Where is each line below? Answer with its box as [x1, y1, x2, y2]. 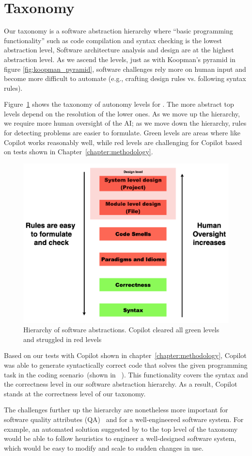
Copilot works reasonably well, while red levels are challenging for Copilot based [4, 137, 242, 147]
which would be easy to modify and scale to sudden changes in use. [4, 442, 204, 453]
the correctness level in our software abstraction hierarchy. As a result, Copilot [4, 379, 237, 389]
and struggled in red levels [23, 334, 102, 344]
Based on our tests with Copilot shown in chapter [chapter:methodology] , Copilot [4, 350, 247, 360]
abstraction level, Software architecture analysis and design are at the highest [4, 45, 234, 55]
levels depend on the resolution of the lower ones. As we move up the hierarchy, [4, 108, 240, 118]
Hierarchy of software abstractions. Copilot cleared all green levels [23, 325, 220, 335]
